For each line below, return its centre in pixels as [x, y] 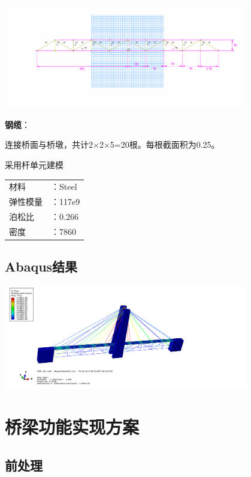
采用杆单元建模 [34, 165]
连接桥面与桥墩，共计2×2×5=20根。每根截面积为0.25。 [112, 144]
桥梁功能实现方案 [72, 427]
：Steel [64, 187]
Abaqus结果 [41, 266]
